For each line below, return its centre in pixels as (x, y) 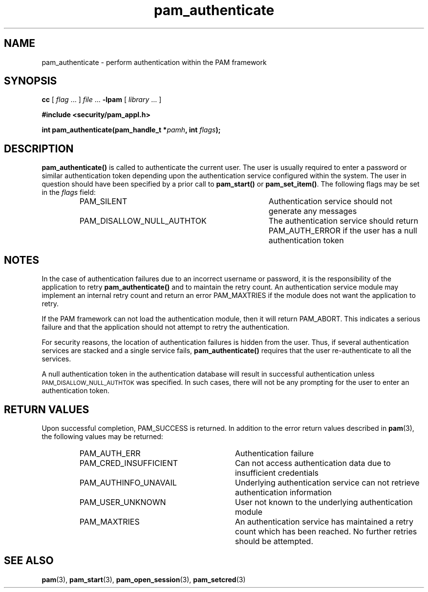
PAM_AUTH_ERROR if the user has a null (343, 231)
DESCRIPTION (39, 148)
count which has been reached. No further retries (326, 531)
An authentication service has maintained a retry (324, 521)
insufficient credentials (277, 473)
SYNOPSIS (31, 81)
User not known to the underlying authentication (324, 502)
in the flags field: (69, 192)
